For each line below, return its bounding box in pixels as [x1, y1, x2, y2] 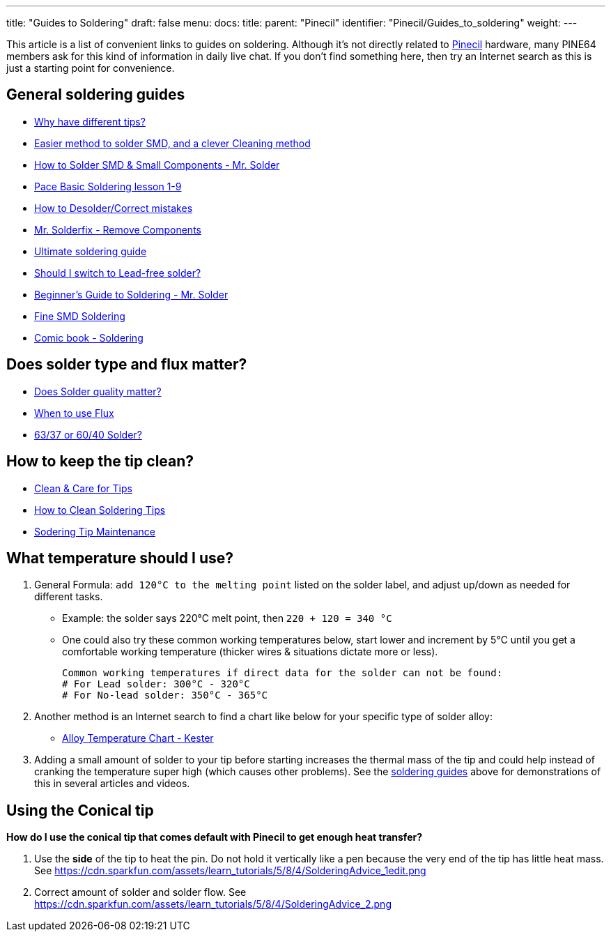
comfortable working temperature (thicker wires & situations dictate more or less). [62, 646, 438, 658]
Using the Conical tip [6, 801, 154, 819]
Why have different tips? [34, 115, 146, 128]
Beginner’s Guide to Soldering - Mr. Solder [34, 288, 229, 300]
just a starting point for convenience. [6, 62, 175, 74]
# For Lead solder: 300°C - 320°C [62, 678, 250, 690]
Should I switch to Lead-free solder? [34, 266, 201, 279]
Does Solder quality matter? [34, 385, 162, 397]
